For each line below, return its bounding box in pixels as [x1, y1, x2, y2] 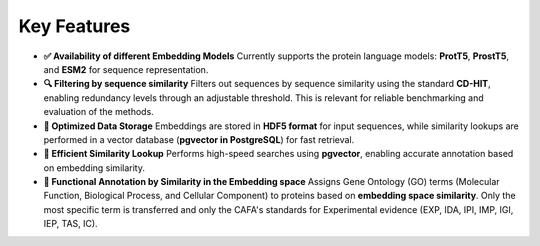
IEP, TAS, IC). [43, 218, 99, 230]
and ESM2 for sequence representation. [43, 63, 209, 75]
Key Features [18, 15, 131, 37]
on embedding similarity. [43, 161, 145, 174]
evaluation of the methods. [43, 106, 154, 118]
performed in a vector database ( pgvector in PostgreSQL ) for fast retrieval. [43, 133, 355, 145]
